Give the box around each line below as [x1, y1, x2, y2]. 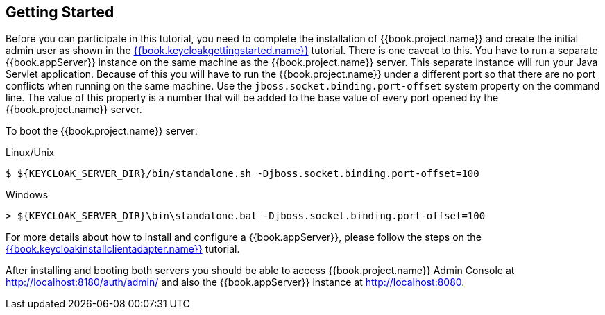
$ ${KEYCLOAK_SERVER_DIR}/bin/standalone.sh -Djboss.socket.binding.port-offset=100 [6, 168, 479, 180]
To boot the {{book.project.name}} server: [6, 125, 198, 137]
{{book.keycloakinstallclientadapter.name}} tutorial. [6, 243, 240, 255]
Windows [6, 189, 49, 201]
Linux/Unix [6, 146, 55, 159]
